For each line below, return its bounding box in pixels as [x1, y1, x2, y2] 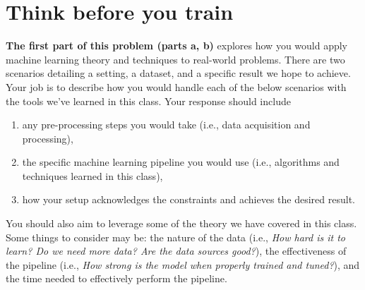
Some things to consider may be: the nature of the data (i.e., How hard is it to [6, 229, 345, 244]
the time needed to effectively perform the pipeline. [6, 271, 227, 286]
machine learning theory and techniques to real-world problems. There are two [6, 52, 345, 66]
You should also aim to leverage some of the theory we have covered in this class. [6, 216, 357, 231]
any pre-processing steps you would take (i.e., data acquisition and [22, 117, 311, 132]
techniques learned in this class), [22, 168, 163, 183]
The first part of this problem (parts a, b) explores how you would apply [6, 38, 348, 53]
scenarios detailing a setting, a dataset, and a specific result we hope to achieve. [6, 66, 351, 80]
